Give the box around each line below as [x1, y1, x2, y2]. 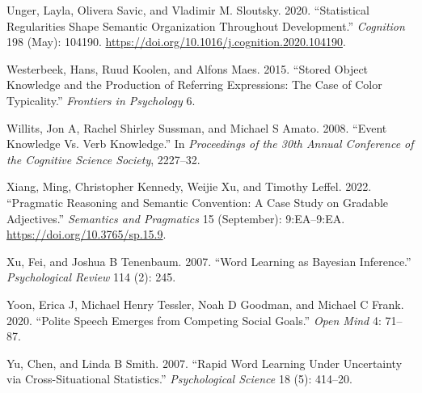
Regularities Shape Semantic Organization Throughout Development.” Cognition [6, 17, 405, 34]
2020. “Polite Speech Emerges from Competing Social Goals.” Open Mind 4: [6, 311, 382, 328]
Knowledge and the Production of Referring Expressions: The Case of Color [6, 76, 382, 93]
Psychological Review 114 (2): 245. [6, 268, 176, 285]
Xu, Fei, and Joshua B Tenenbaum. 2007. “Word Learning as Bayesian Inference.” [6, 252, 411, 269]
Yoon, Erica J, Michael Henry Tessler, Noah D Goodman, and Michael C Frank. [6, 295, 404, 312]
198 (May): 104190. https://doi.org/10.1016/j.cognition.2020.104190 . [6, 33, 346, 50]
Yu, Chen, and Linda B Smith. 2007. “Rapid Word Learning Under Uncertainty [6, 354, 403, 371]
